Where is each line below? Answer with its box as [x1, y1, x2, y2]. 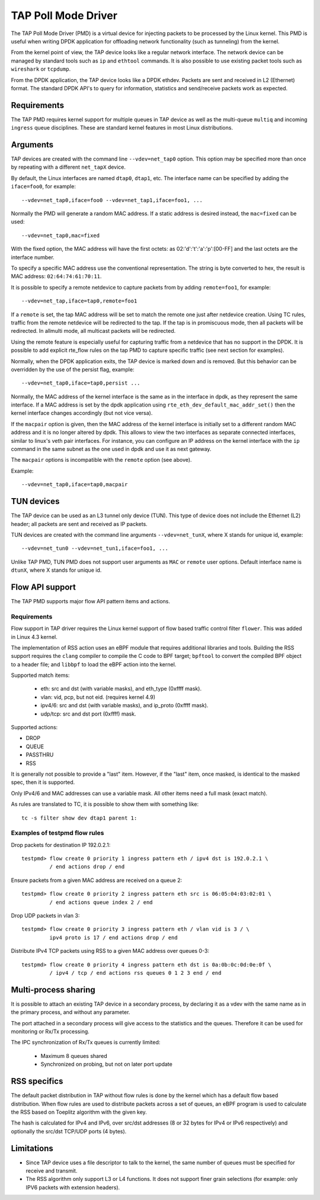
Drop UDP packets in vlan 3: [11, 912, 80, 919]
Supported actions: [11, 724, 58, 731]
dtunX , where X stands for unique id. [11, 566, 102, 574]
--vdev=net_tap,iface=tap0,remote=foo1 [21, 298, 137, 304]
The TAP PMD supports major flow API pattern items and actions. [11, 597, 171, 604]
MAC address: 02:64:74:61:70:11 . [11, 273, 102, 280]
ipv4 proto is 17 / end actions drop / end [49, 934, 178, 941]
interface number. [11, 253, 55, 261]
